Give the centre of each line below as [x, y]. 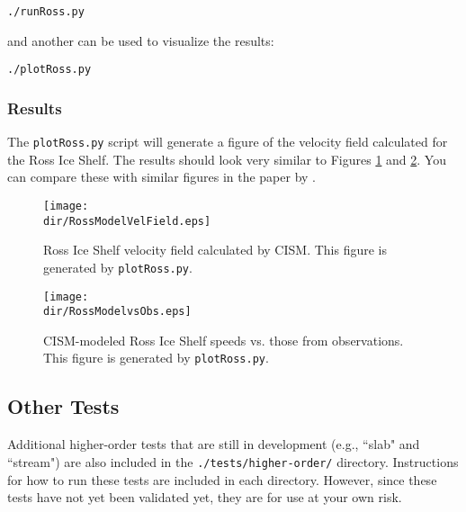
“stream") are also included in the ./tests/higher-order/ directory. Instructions [233, 461]
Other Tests [63, 406]
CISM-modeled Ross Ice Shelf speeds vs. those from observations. [224, 340]
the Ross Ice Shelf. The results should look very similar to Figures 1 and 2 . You [227, 159]
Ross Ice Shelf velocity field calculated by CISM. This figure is [215, 250]
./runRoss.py [46, 12]
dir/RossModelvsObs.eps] [117, 312]
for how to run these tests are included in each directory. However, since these [222, 479]
